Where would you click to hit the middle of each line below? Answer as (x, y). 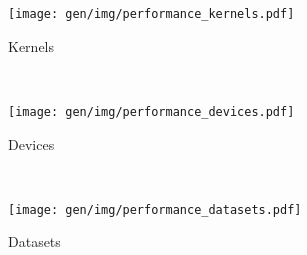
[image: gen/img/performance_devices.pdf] (151, 111)
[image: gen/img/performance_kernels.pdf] (151, 14)
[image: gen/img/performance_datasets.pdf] (155, 209)
